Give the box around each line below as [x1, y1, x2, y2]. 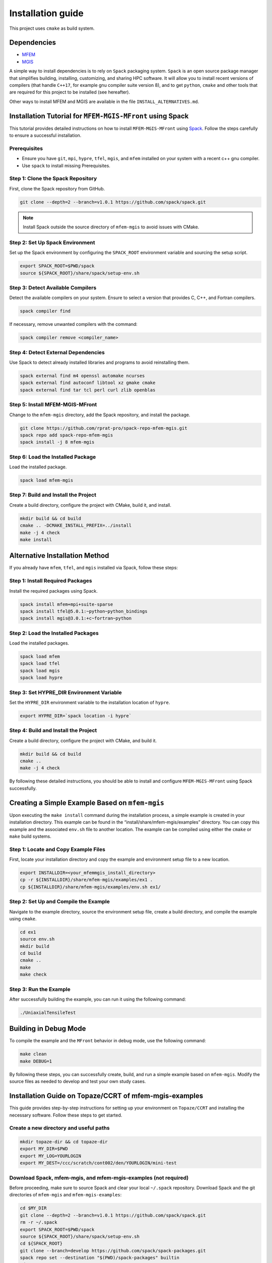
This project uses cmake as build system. [9, 25, 95, 31]
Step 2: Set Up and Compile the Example [9, 898, 110, 905]
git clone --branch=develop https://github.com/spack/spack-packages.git [20, 1248, 206, 1253]
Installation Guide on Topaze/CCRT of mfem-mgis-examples [9, 1092, 203, 1100]
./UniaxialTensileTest [20, 1009, 76, 1015]
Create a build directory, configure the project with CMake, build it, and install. [9, 502, 171, 508]
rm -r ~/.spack [20, 1220, 57, 1225]
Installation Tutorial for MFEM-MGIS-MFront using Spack [9, 112, 189, 120]
